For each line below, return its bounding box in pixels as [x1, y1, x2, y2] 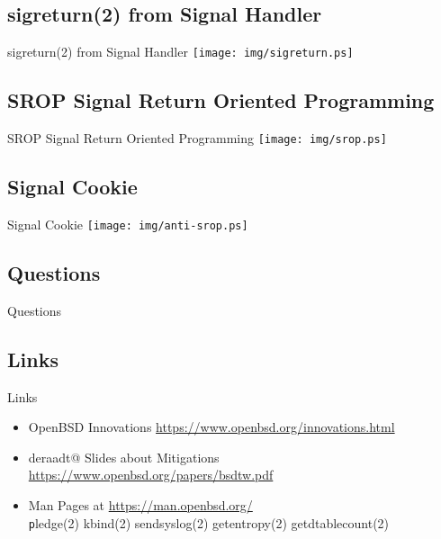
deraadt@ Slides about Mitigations [28, 447, 220, 466]
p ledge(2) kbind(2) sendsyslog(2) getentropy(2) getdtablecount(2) [28, 513, 390, 532]
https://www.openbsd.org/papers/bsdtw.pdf [28, 465, 274, 484]
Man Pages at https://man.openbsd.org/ [28, 495, 253, 514]
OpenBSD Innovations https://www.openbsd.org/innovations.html [28, 418, 395, 436]
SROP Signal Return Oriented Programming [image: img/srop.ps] [7, 129, 387, 148]
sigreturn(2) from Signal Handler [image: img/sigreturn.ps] [7, 42, 354, 61]
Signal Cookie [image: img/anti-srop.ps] [7, 214, 248, 233]
